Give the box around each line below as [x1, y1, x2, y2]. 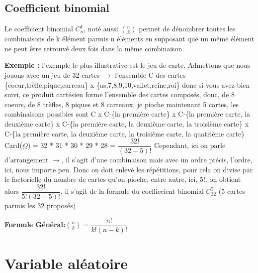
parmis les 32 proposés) [4, 200, 76, 211]
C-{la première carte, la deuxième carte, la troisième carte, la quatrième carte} [4, 128, 245, 138]
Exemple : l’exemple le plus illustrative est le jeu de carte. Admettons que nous [4, 60, 251, 70]
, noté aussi [84, 23, 118, 34]
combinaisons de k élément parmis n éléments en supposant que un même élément [4, 33, 255, 44]
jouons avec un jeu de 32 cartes [4, 69, 100, 80]
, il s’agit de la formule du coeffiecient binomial [60, 186, 204, 196]
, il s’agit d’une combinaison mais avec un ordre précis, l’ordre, [61, 154, 253, 165]
